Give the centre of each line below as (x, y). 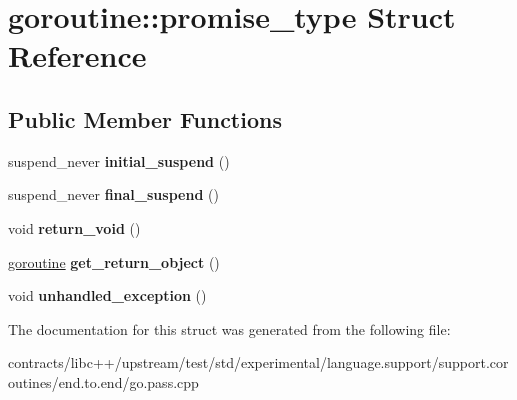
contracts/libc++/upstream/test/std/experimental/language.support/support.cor (258, 362)
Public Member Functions (145, 118)
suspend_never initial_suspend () (119, 160)
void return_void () (74, 227)
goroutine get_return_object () (114, 261)
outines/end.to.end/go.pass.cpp (103, 381)
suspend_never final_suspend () (113, 194)
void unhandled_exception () (107, 295)
